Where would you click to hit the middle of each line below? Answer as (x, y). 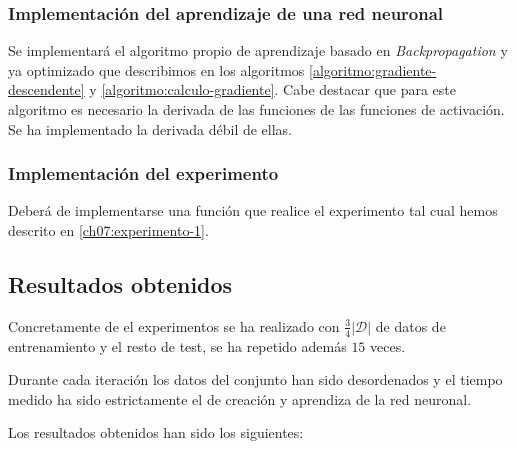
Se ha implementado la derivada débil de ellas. (150, 128)
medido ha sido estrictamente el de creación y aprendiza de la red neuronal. (240, 398)
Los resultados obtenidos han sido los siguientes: (156, 432)
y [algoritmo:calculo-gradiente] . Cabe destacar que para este (272, 89)
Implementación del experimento (143, 173)
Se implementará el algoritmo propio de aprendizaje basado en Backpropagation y (258, 50)
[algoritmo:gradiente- (372, 69)
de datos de (410, 325)
